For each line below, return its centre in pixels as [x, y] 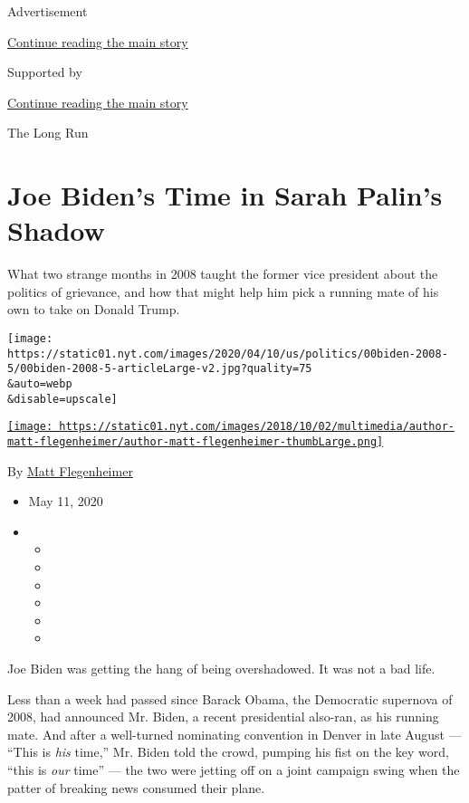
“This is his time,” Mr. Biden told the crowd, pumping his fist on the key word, [228, 752]
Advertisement [48, 11]
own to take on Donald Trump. [94, 309]
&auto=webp [40, 384]
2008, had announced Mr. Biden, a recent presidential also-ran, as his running [223, 717]
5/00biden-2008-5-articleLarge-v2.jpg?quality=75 [160, 369]
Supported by [45, 72]
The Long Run [48, 133]
